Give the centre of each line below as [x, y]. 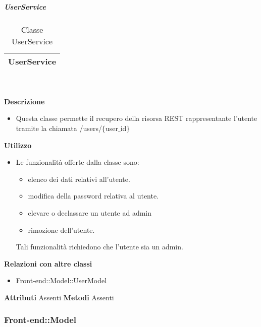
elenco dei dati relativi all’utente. [79, 179]
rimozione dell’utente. [61, 230]
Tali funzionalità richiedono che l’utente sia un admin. [99, 247]
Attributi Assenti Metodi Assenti [59, 297]
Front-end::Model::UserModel [61, 280]
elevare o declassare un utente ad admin [90, 212]
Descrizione [24, 101]
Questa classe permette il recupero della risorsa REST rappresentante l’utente [137, 118]
